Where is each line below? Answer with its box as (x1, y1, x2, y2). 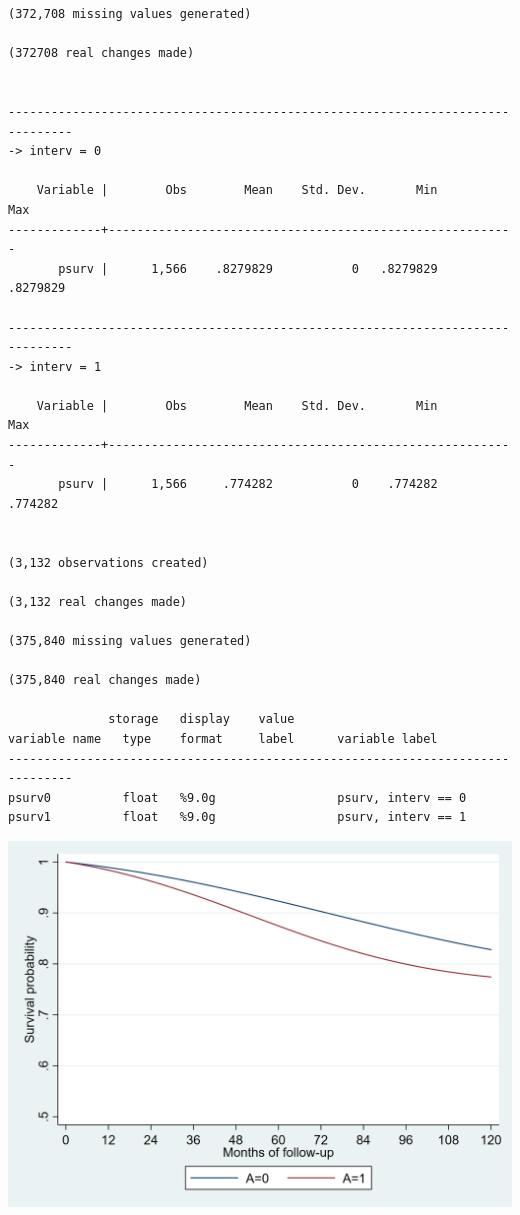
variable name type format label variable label (8, 731, 438, 746)
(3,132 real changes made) (8, 594, 187, 609)
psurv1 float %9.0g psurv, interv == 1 (8, 810, 467, 825)
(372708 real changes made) (8, 46, 195, 61)
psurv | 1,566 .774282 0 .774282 (58, 477, 438, 492)
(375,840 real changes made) (8, 673, 202, 688)
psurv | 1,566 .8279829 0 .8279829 (58, 261, 438, 276)
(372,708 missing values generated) (8, 7, 252, 21)
